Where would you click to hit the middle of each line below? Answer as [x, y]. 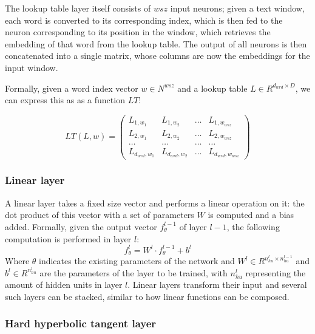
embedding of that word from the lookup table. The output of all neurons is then [156, 43]
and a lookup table [212, 88]
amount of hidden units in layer [64, 285]
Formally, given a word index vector [72, 88]
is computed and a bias [251, 215]
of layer [193, 226]
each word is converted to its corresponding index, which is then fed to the [144, 20]
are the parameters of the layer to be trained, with [134, 272]
